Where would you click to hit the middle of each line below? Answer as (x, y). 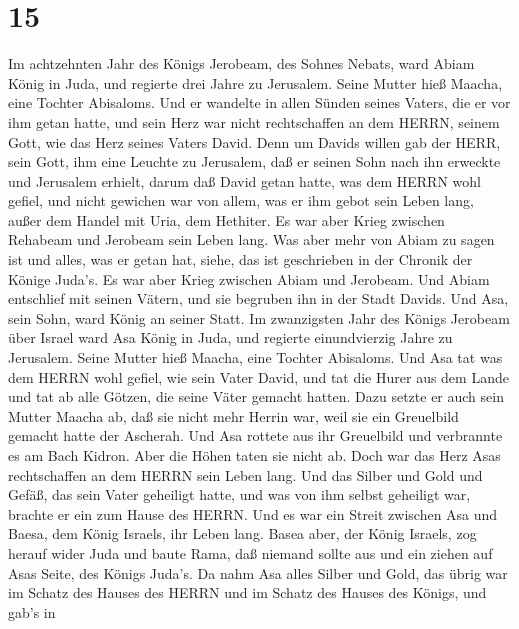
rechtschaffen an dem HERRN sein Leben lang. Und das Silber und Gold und (245, 474)
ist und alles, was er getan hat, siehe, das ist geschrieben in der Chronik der (240, 259)
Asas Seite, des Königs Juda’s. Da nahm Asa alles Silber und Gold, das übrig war (258, 572)
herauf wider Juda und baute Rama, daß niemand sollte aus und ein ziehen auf (250, 552)
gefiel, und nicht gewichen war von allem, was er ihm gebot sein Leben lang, (241, 200)
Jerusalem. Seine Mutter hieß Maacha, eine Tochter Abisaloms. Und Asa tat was (255, 357)
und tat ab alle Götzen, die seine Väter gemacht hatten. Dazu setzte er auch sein (256, 396)
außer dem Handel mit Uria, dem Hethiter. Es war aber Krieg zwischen (226, 219)
